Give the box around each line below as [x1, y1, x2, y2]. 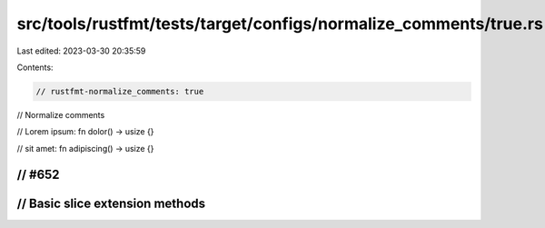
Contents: [16, 62, 54, 73]
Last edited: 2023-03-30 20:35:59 [16, 45, 146, 56]
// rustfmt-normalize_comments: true [35, 86, 204, 96]
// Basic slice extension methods [16, 195, 206, 211]
